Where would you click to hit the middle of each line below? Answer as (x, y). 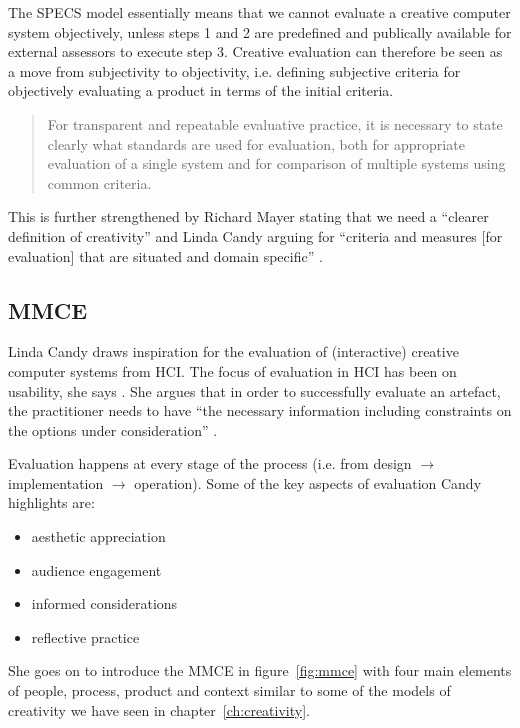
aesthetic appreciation (98, 536)
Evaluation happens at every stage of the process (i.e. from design (210, 463)
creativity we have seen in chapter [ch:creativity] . (159, 709)
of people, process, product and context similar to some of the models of (229, 690)
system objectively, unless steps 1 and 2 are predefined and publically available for (260, 31)
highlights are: (51, 502)
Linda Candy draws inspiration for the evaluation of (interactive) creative (233, 351)
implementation (56, 482)
